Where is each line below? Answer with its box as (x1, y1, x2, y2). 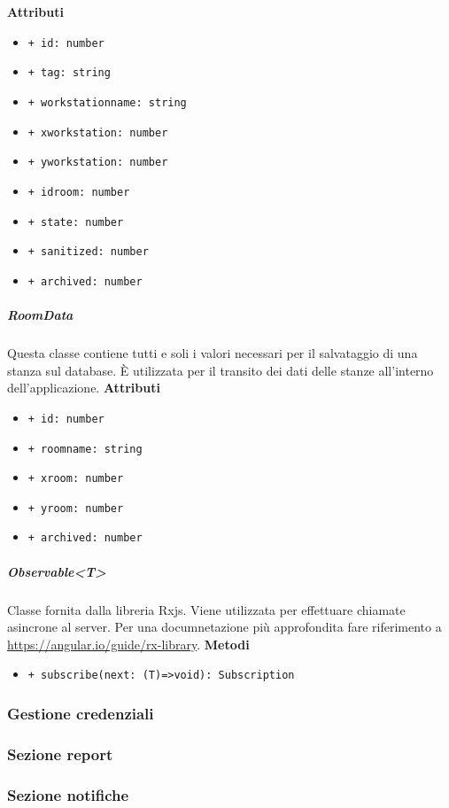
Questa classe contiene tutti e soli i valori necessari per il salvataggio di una (7, 344, 418, 362)
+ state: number (27, 215, 124, 229)
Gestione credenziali (7, 703, 154, 725)
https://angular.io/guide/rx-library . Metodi (7, 634, 250, 653)
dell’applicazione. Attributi (7, 378, 160, 397)
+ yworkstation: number (27, 156, 168, 169)
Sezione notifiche (7, 783, 129, 805)
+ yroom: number (27, 501, 124, 515)
